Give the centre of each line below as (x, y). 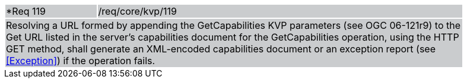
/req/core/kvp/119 (137, 11)
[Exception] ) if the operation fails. (81, 61)
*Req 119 (26, 11)
